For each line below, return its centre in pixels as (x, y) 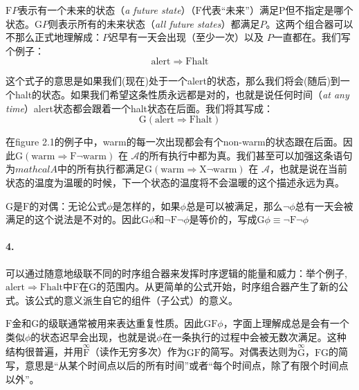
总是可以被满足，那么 (234, 205)
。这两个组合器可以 (310, 23)
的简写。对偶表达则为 (249, 352)
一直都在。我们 (307, 37)
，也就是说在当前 (308, 169)
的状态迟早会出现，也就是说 (94, 336)
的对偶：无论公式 (68, 205)
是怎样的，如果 (146, 205)
